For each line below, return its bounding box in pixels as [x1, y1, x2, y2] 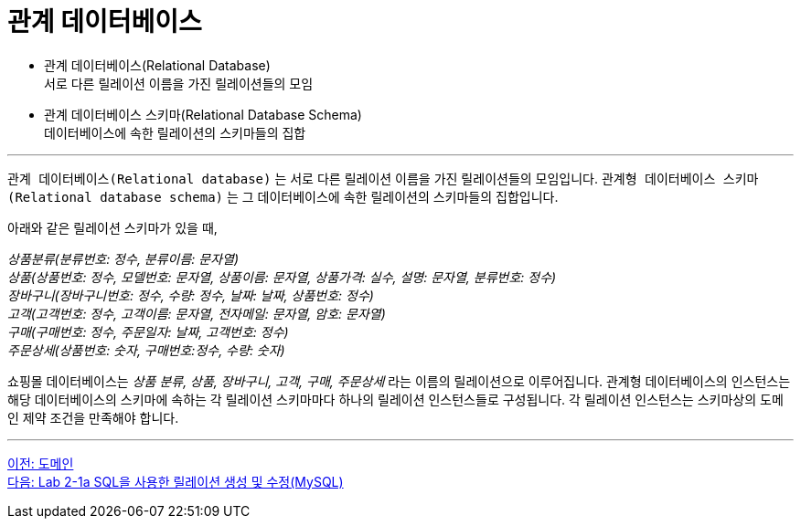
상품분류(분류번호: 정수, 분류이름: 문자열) [7, 250, 240, 267]
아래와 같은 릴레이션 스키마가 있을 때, [7, 219, 218, 236]
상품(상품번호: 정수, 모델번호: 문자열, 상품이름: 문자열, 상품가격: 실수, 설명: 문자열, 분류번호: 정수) [7, 268, 557, 285]
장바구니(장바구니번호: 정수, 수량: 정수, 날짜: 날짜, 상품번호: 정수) [7, 287, 374, 303]
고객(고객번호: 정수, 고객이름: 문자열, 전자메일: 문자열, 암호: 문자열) [7, 305, 386, 321]
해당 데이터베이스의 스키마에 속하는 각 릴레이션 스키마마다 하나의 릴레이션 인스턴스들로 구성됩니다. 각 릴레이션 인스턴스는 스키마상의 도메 [7, 391, 784, 407]
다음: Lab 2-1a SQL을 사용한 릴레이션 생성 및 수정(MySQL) [7, 473, 344, 489]
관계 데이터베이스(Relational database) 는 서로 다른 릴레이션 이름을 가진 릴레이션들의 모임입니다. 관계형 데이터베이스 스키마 [7, 170, 759, 186]
